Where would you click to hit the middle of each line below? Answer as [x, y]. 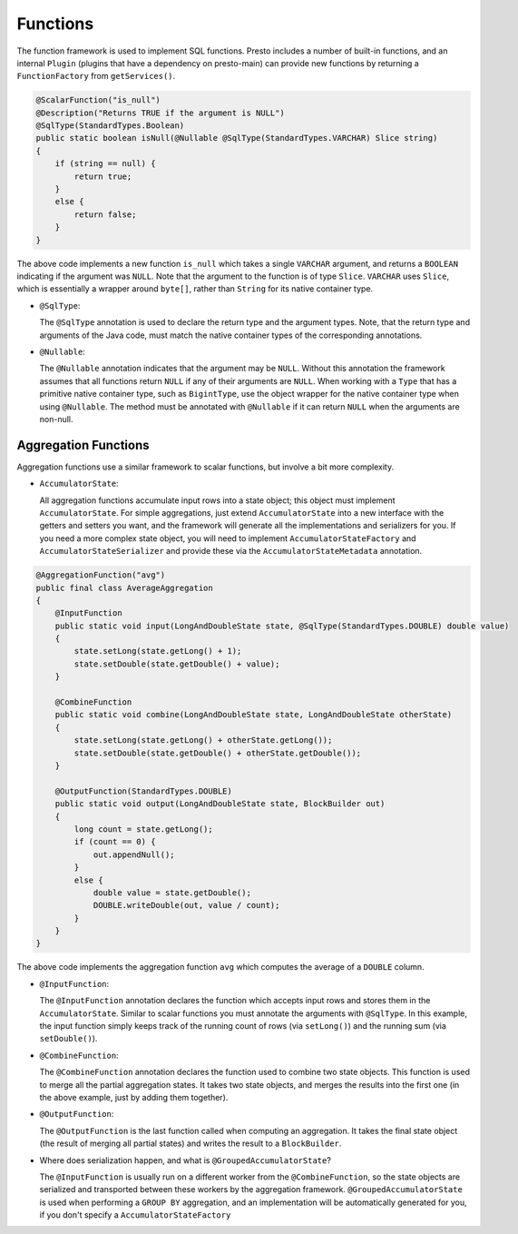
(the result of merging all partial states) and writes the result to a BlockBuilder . [191, 1143]
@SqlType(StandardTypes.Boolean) [110, 126]
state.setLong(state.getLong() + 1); [158, 651]
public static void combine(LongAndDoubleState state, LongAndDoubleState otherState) [254, 715]
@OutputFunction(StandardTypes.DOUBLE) [144, 791]
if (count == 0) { [115, 842]
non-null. [56, 419]
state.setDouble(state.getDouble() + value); [177, 664]
